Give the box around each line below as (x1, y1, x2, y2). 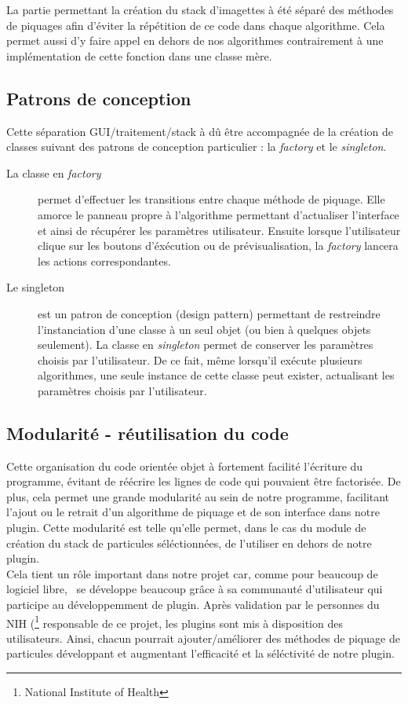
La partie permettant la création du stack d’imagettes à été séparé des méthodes (6, 2, 394, 17)
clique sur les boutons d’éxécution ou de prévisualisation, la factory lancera (38, 237, 399, 254)
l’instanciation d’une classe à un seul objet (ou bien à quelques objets (38, 321, 371, 337)
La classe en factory (6, 164, 101, 181)
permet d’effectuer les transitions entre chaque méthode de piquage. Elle (38, 191, 385, 207)
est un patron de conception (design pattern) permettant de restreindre (38, 305, 381, 321)
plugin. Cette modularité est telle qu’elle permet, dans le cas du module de (6, 519, 366, 536)
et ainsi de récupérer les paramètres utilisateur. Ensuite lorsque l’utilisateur (38, 222, 401, 238)
